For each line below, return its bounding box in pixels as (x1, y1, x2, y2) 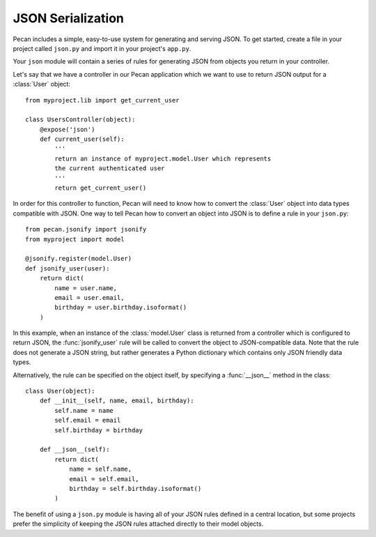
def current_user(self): (39, 135, 125, 143)
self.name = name (54, 407, 114, 414)
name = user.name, (54, 284, 118, 292)
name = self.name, (69, 465, 132, 474)
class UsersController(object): (25, 116, 136, 123)
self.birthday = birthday (54, 426, 143, 434)
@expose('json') (39, 126, 95, 133)
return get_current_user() (54, 184, 147, 192)
